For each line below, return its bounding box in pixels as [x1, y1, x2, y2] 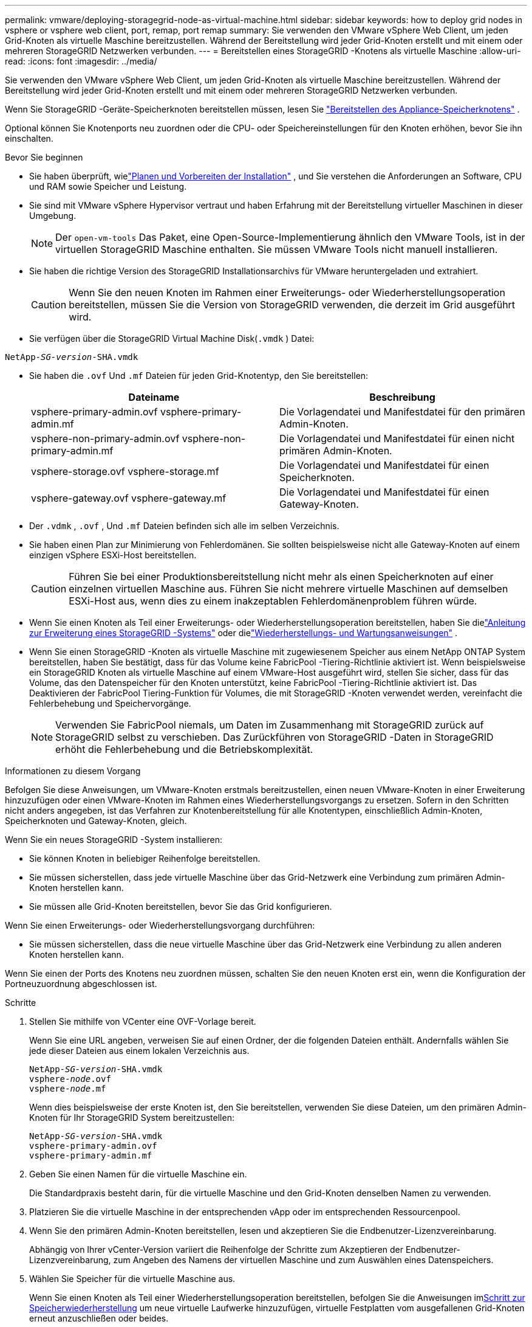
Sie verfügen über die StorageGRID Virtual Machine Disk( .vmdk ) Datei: [29, 333, 315, 344]
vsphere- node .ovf [29, 1074, 111, 1084]
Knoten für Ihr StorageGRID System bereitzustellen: [29, 1112, 234, 1123]
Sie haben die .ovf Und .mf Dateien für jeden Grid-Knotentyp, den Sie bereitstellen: [29, 370, 369, 381]
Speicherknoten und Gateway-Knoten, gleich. [5, 816, 187, 826]
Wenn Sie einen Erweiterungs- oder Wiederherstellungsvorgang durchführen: [5, 920, 315, 930]
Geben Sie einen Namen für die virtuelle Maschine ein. [29, 1169, 247, 1179]
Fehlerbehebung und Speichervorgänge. [29, 698, 191, 709]
